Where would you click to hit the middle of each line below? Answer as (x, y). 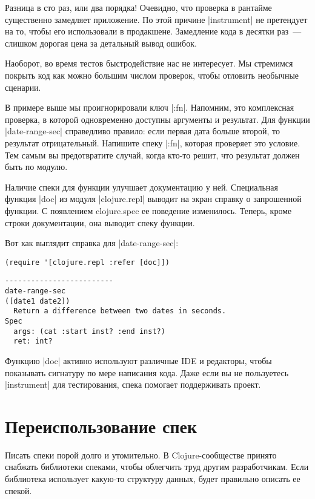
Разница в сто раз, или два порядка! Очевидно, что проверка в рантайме (138, 7)
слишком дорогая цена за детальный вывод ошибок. (101, 43)
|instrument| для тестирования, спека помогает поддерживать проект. (133, 384)
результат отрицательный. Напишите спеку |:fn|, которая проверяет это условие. (153, 142)
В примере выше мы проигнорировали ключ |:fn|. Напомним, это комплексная (150, 107)
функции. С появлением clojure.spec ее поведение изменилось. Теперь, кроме (148, 210)
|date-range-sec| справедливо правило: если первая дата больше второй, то (142, 131)
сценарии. (23, 87)
